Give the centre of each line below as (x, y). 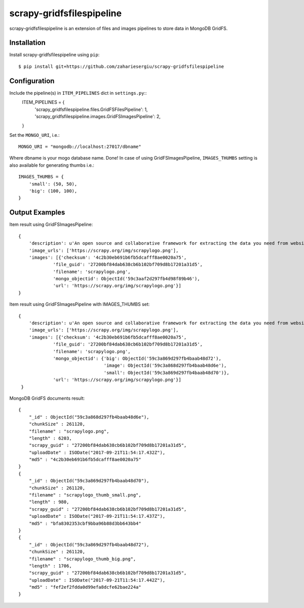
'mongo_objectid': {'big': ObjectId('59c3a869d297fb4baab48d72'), (137, 358)
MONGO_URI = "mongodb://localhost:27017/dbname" (80, 147)
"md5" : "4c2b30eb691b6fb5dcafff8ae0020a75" (85, 460)
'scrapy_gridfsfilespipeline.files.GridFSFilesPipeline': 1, (91, 109)
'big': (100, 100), (53, 191)
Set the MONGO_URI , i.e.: (35, 135)
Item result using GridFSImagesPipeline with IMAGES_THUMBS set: (80, 305)
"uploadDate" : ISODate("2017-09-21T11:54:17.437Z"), (97, 516)
